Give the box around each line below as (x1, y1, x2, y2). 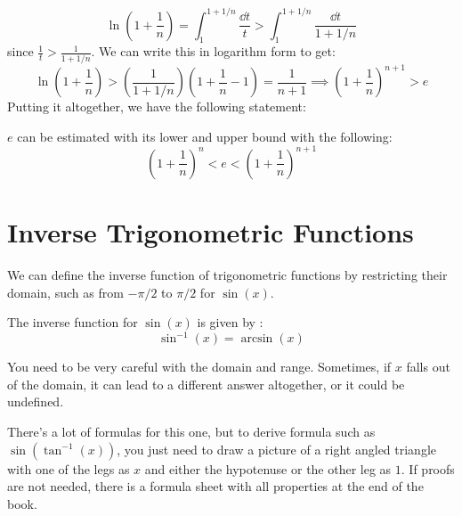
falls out (406, 357, 450, 376)
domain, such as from (7, 283, 124, 301)
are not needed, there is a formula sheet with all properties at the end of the (7, 477, 424, 496)
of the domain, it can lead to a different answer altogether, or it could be (7, 374, 405, 393)
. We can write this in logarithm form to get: (91, 42, 336, 61)
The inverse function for (7, 313, 138, 332)
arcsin (240, 332, 273, 346)
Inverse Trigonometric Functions (7, 213, 414, 250)
